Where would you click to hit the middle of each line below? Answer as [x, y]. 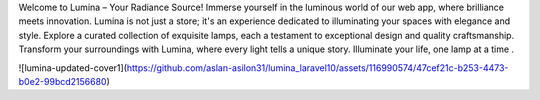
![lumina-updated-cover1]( [72, 67]
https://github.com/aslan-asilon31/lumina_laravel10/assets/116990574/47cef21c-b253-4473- [317, 67]
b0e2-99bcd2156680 [62, 81]
